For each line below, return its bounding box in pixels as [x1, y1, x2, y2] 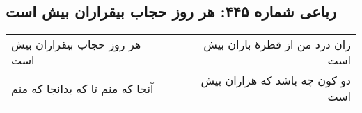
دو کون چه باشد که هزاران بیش [200, 72, 351, 89]
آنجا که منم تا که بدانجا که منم [11, 80, 154, 96]
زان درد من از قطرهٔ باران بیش [203, 36, 351, 53]
